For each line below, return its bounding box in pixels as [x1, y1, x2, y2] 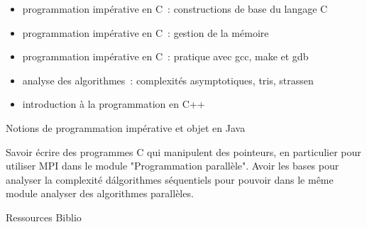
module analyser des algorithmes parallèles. [6, 186, 194, 201]
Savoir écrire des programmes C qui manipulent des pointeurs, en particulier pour [6, 144, 361, 159]
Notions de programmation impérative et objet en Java [6, 120, 246, 135]
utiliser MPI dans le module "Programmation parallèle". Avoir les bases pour [6, 158, 339, 173]
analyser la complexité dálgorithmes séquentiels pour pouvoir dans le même [6, 172, 334, 187]
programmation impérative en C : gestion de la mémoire [22, 25, 269, 40]
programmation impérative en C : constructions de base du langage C [22, 1, 328, 16]
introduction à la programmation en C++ [22, 96, 205, 111]
